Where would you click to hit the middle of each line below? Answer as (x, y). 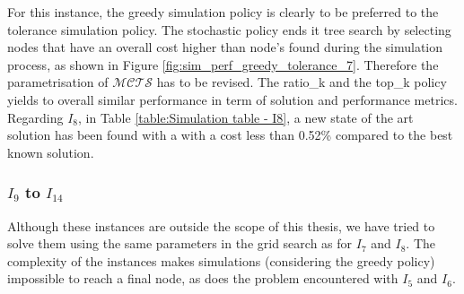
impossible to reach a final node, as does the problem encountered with (203, 278)
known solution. (51, 152)
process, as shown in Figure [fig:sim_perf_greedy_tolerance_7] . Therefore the (223, 64)
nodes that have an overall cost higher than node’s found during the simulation (225, 47)
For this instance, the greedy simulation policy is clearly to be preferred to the (223, 12)
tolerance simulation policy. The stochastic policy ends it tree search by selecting (229, 29)
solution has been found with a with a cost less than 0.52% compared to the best (230, 135)
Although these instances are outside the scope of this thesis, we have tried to (221, 225)
